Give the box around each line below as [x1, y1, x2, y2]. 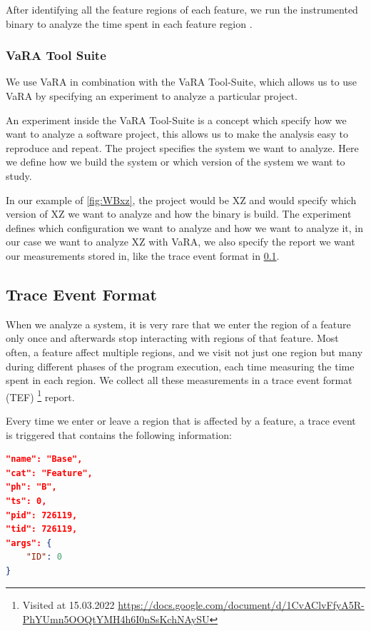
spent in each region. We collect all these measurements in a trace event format [6, 373, 352, 388]
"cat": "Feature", [6, 468, 93, 478]
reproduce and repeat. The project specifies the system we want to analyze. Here [6, 140, 359, 155]
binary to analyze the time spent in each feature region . [6, 16, 253, 31]
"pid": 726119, [6, 510, 78, 520]
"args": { [6, 537, 52, 548]
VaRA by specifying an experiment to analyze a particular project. [6, 89, 298, 103]
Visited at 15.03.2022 [22, 597, 115, 612]
